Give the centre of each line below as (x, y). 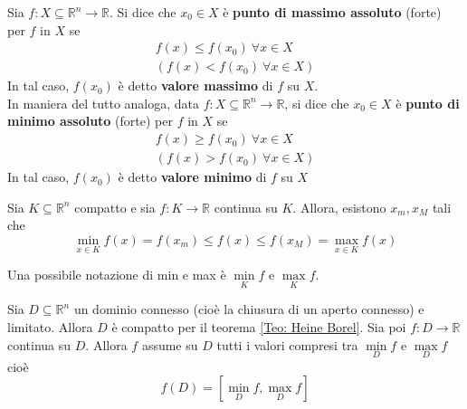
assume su (170, 344)
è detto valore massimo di (195, 86)
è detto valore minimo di (192, 177)
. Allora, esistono (339, 207)
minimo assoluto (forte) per (90, 121)
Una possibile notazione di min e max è (117, 275)
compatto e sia (115, 207)
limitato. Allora (50, 326)
